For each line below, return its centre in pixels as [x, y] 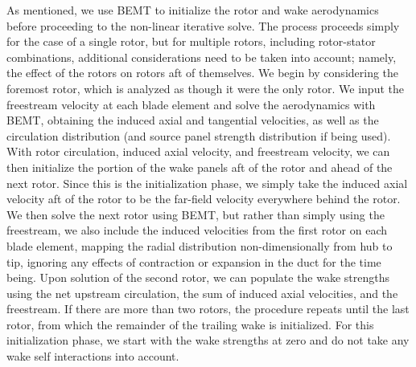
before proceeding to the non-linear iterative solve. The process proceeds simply [203, 25]
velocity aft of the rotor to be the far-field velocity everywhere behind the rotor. [204, 199]
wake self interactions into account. [93, 356]
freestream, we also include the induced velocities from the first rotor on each [197, 230]
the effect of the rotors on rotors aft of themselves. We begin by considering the [203, 73]
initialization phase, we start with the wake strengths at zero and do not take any [208, 340]
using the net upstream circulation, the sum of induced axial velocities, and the [202, 293]
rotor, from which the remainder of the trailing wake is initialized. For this [190, 324]
